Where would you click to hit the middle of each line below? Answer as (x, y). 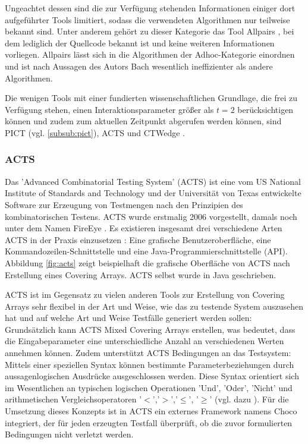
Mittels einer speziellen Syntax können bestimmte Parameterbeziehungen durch (150, 364)
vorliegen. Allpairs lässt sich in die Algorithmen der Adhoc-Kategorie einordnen (150, 54)
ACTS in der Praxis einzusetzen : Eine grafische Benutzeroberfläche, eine (138, 239)
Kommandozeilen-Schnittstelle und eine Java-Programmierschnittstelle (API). (146, 251)
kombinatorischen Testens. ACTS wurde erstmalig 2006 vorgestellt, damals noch (151, 216)
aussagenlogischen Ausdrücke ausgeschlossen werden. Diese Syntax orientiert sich (152, 376)
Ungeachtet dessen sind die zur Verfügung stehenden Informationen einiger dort (150, 8)
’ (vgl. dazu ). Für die (249, 399)
